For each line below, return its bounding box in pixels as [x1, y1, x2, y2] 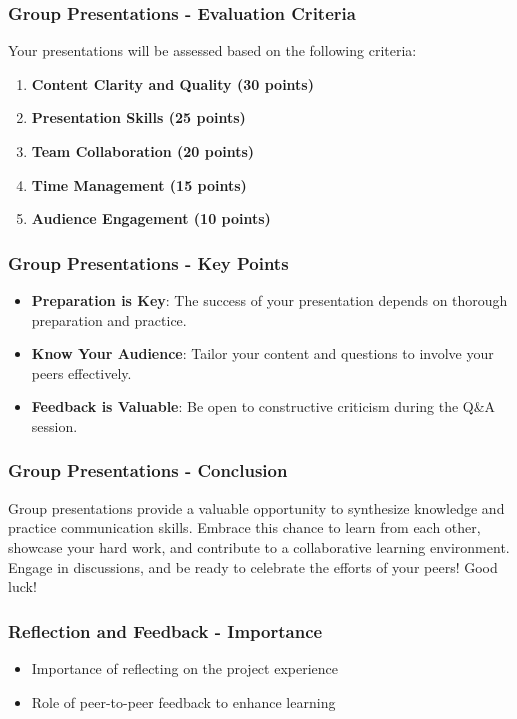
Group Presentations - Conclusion [8, 458, 288, 483]
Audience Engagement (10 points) [31, 208, 271, 229]
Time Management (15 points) [31, 174, 247, 195]
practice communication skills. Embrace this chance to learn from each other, [8, 517, 481, 538]
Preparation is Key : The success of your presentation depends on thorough [31, 290, 508, 310]
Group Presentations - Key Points [8, 250, 289, 275]
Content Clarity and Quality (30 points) [31, 73, 314, 94]
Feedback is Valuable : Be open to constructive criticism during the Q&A [31, 396, 496, 417]
